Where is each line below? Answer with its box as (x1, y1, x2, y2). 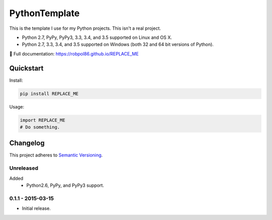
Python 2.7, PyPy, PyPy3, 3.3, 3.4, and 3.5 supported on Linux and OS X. (22, 34, 172, 40)
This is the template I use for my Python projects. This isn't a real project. (9, 25, 161, 31)
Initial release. (22, 205, 51, 211)
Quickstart (9, 64, 44, 73)
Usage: (9, 103, 25, 109)
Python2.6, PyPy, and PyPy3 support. (26, 182, 104, 188)
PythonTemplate (9, 8, 80, 19)
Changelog (9, 139, 45, 147)
